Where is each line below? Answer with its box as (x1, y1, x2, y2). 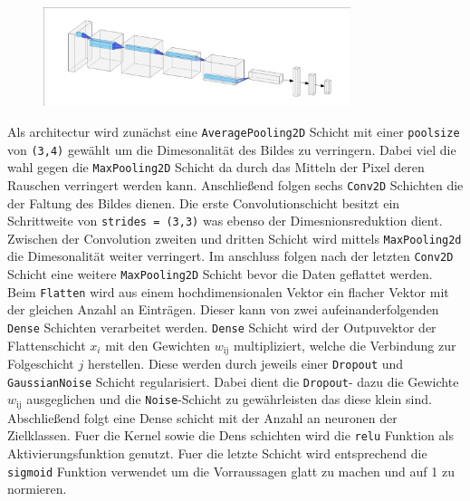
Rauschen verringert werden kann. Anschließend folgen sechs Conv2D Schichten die (7, 175, 464, 194)
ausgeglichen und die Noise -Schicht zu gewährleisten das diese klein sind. (26, 390, 432, 409)
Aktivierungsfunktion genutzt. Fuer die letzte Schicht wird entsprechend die (7, 444, 427, 463)
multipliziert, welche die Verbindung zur (233, 335, 456, 354)
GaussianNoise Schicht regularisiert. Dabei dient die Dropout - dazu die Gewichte (7, 371, 459, 390)
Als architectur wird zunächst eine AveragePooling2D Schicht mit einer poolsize (7, 121, 460, 140)
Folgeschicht (7, 354, 74, 373)
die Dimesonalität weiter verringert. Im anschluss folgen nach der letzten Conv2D (7, 246, 454, 265)
